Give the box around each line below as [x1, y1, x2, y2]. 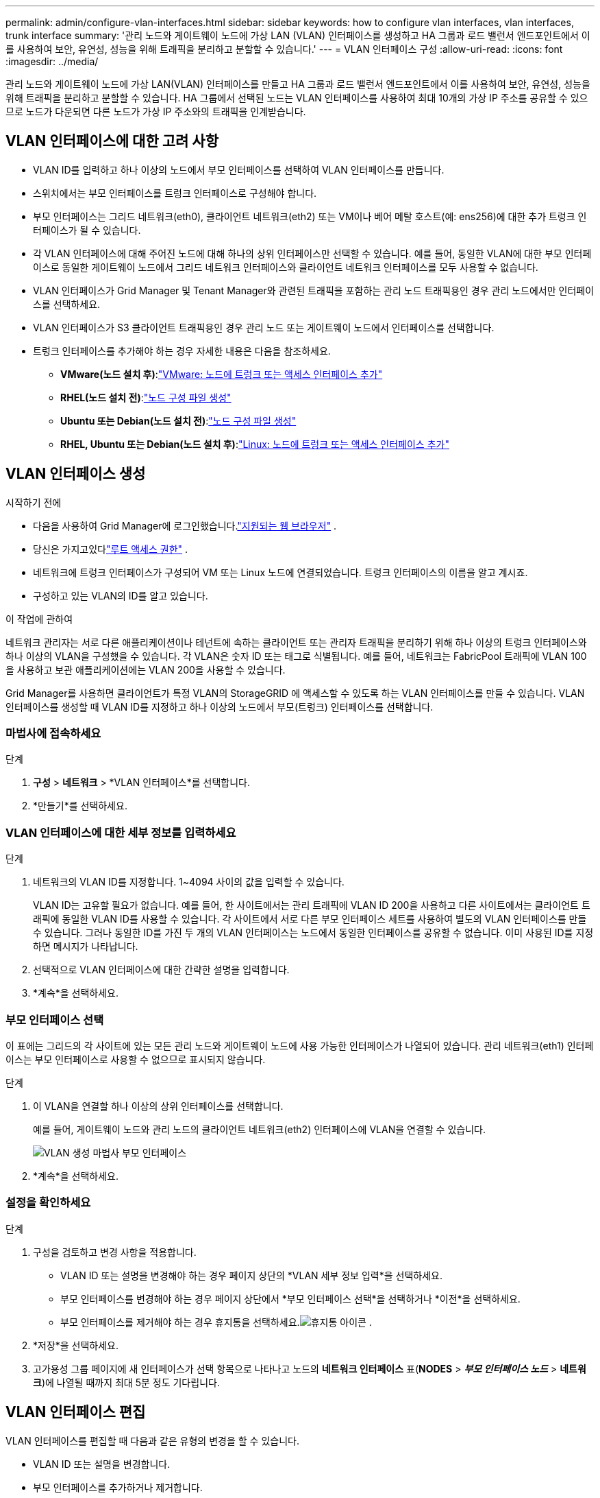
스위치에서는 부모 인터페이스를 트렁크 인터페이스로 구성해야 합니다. [33, 187, 317, 199]
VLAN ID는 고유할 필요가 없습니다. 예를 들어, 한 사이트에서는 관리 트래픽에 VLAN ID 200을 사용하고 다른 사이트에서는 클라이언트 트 [33, 899, 590, 912]
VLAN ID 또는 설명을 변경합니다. [33, 1458, 171, 1470]
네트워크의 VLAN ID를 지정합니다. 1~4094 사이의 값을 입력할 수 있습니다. [33, 876, 345, 888]
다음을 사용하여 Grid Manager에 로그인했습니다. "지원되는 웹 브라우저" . [33, 519, 337, 532]
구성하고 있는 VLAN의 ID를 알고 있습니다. [33, 589, 208, 602]
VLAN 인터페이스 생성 [5, 465, 146, 483]
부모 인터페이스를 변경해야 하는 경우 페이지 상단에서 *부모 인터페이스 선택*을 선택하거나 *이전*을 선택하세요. [60, 1292, 521, 1305]
